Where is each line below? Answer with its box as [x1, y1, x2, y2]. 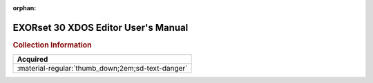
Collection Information [12, 40, 93, 49]
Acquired [17, 55, 48, 64]
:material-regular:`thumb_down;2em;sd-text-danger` [17, 64, 188, 73]
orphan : [12, 4, 37, 12]
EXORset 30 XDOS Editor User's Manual [12, 21, 189, 34]
